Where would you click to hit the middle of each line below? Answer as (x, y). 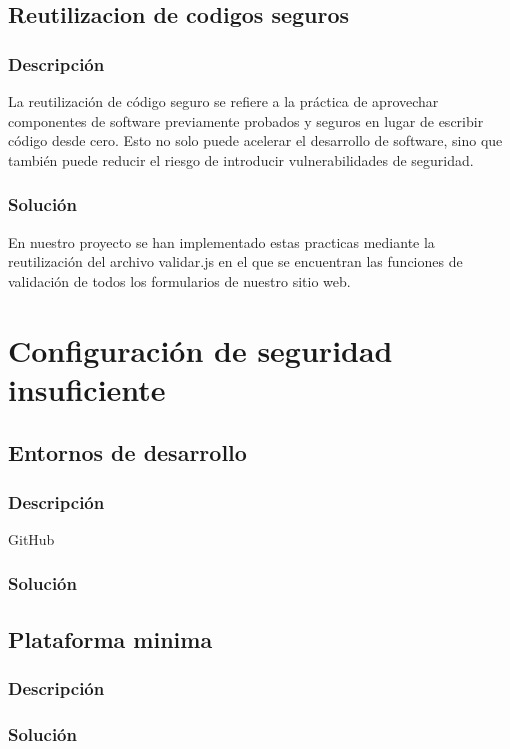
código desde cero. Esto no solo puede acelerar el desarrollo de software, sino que (255, 140)
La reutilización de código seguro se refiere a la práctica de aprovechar (223, 101)
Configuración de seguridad (200, 349)
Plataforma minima (110, 638)
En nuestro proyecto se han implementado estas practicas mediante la (221, 241)
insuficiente (87, 388)
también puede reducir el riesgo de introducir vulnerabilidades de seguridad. (241, 159)
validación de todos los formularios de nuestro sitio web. (179, 280)
